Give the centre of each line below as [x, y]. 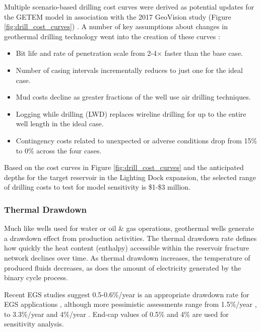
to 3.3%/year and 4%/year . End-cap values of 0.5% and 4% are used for [116, 314]
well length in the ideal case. [60, 123]
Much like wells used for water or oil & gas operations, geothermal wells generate [129, 228]
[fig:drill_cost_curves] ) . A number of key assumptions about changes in [116, 26]
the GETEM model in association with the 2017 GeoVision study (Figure [118, 16]
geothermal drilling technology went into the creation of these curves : [112, 36]
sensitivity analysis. [34, 324]
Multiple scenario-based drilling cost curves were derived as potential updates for [129, 7]
